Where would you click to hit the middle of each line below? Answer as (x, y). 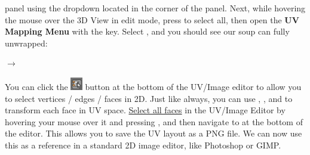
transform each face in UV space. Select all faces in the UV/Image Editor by (145, 110)
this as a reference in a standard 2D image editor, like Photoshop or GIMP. (143, 145)
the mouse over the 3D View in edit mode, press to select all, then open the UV (152, 19)
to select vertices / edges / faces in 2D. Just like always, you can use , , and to (149, 98)
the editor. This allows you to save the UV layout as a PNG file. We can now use (154, 133)
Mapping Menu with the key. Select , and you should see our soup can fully (147, 31)
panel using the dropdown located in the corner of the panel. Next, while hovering (155, 8)
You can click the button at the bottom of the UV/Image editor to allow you (153, 86)
